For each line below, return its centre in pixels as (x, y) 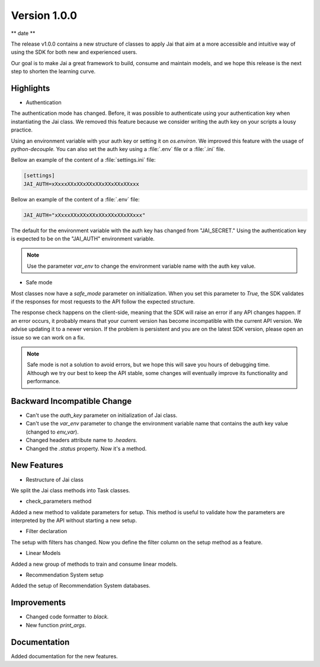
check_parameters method (59, 501)
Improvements (39, 603)
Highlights (31, 88)
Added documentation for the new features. (64, 656)
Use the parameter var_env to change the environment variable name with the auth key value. (141, 266)
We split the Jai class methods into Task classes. (71, 490)
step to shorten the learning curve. (53, 72)
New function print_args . (56, 625)
